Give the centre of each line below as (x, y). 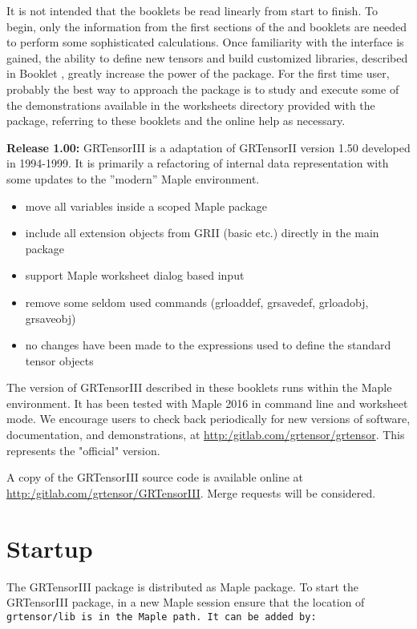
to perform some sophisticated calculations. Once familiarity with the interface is (205, 42)
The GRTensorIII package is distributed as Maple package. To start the (183, 586)
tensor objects (59, 360)
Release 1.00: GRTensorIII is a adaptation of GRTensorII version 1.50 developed (208, 147)
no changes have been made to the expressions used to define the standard (208, 345)
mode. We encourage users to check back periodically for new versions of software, (208, 419)
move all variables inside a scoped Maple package (146, 206)
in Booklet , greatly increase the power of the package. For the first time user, (198, 73)
